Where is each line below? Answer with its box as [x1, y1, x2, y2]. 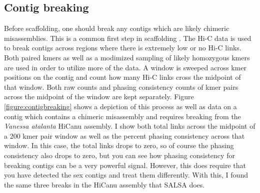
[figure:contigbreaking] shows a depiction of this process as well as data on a [4, 101, 237, 111]
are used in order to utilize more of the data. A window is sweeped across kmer [4, 62, 247, 72]
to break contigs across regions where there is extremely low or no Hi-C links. [4, 42, 241, 53]
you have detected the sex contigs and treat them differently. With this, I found [4, 170, 248, 180]
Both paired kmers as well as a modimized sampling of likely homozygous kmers [4, 52, 250, 62]
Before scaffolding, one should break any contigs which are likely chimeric [4, 23, 229, 33]
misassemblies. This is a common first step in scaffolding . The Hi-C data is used [4, 32, 251, 43]
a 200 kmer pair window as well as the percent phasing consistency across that [4, 130, 245, 141]
